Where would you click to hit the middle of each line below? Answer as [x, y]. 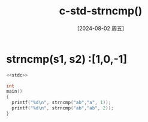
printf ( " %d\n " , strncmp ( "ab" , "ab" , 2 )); [63, 108]
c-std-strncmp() [101, 11]
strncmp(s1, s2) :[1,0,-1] [67, 59]
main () [14, 91]
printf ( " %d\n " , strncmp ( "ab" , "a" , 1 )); [61, 103]
